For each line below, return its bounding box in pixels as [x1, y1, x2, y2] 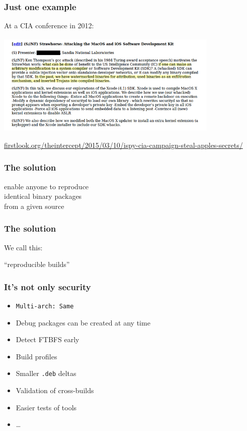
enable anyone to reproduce [4, 181, 89, 191]
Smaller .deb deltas [16, 368, 76, 379]
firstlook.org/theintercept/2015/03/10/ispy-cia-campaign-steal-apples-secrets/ [4, 139, 243, 150]
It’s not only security [4, 280, 91, 293]
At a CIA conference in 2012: [4, 20, 94, 31]
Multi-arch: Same [16, 302, 74, 310]
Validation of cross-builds [16, 385, 94, 396]
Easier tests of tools [16, 402, 77, 412]
